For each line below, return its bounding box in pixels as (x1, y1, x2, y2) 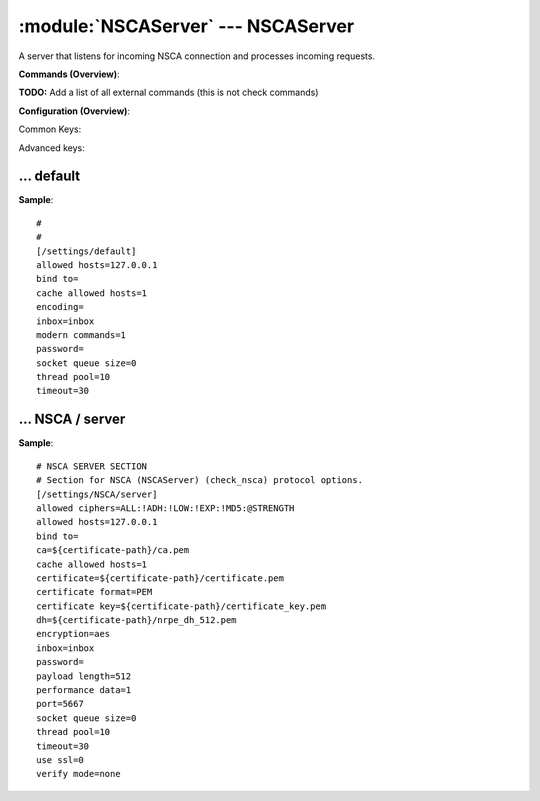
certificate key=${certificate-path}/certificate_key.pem (36, 600, 327, 612)
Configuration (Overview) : (18, 105, 130, 117)
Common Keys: (18, 123, 82, 135)
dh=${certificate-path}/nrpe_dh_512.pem (36, 615, 237, 626)
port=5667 (36, 698, 84, 710)
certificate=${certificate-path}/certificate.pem (36, 572, 285, 584)
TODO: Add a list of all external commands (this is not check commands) (18, 86, 319, 99)
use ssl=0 (36, 754, 84, 765)
